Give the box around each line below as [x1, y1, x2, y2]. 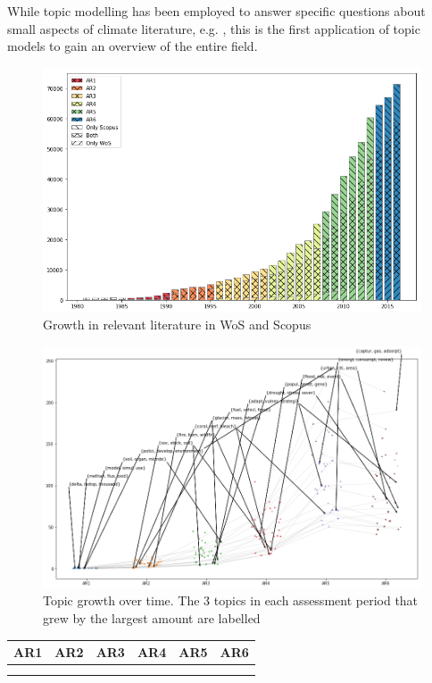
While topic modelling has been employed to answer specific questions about [7, 2, 426, 20]
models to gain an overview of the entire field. [7, 37, 258, 55]
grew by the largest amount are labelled [43, 608, 261, 627]
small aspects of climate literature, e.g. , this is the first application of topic [7, 19, 420, 37]
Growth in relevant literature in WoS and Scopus [43, 315, 312, 334]
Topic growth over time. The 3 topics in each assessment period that [43, 591, 419, 610]
